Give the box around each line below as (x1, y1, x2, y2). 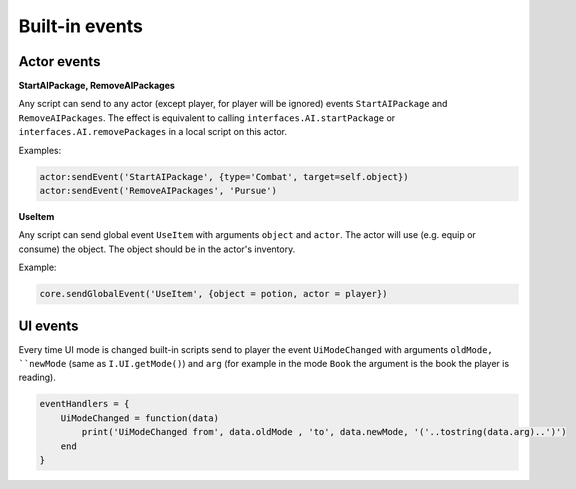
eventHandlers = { (39, 398, 130, 410)
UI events (18, 317, 79, 334)
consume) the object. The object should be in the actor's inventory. (18, 243, 296, 255)
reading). (18, 371, 57, 384)
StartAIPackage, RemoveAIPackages (18, 80, 175, 92)
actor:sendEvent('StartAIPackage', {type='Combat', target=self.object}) (39, 171, 409, 182)
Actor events (18, 53, 101, 70)
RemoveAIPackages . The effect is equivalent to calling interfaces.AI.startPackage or (18, 111, 396, 124)
